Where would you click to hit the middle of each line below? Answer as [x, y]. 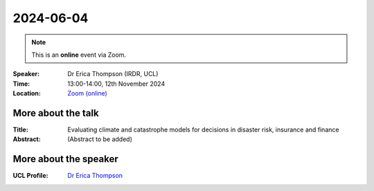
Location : [27, 93]
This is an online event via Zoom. [79, 55]
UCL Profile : [30, 176]
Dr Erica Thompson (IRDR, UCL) [113, 74]
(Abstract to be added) [100, 139]
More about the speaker [65, 159]
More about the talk [56, 113]
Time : [21, 84]
